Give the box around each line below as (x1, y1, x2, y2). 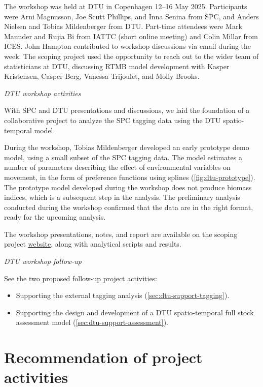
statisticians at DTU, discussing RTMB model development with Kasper (4, 61, 230, 71)
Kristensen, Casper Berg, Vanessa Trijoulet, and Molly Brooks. (4, 71, 200, 81)
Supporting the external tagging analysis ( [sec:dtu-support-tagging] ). (16, 290, 230, 301)
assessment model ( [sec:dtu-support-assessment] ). (16, 317, 169, 328)
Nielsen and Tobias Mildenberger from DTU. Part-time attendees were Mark (4, 21, 242, 32)
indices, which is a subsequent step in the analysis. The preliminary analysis (4, 192, 240, 202)
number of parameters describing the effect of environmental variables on (4, 162, 231, 172)
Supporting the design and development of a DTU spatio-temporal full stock (16, 307, 254, 317)
